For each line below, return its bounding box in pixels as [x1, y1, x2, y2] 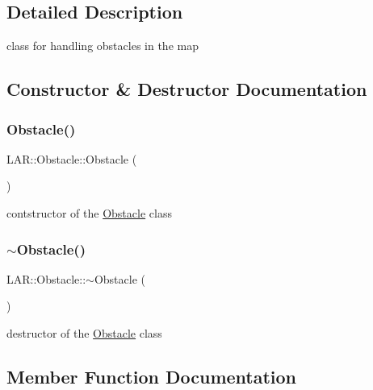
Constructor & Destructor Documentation [6, 77, 367, 102]
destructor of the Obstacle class [6, 324, 162, 341]
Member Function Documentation [6, 363, 297, 388]
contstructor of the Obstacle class [6, 204, 172, 221]
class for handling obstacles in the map [6, 37, 199, 54]
